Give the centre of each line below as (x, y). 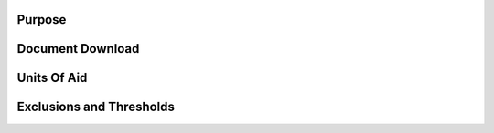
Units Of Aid (52, 78)
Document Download (78, 49)
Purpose (42, 20)
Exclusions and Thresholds (96, 107)
